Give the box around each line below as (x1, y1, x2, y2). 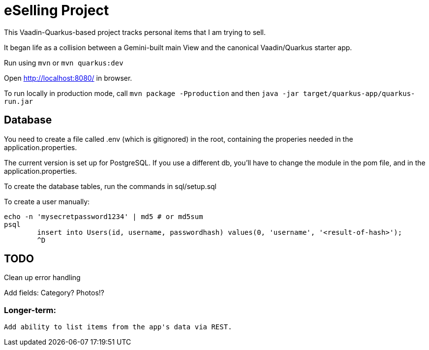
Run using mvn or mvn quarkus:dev (4, 58, 123, 67)
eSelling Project (4, 2, 109, 19)
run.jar (4, 97, 33, 105)
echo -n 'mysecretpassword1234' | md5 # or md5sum (4, 212, 203, 221)
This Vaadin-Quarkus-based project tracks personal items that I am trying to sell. (4, 28, 266, 36)
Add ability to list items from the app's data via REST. (4, 323, 232, 331)
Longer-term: (4, 305, 57, 315)
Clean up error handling (4, 273, 81, 282)
